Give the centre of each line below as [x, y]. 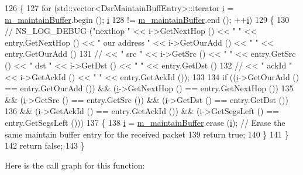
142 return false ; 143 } [45, 145]
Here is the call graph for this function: [75, 165]
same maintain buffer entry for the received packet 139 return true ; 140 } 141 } [147, 134]
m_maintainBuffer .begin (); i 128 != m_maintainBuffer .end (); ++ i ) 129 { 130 [147, 19]
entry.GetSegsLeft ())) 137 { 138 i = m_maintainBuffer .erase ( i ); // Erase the [145, 122]
